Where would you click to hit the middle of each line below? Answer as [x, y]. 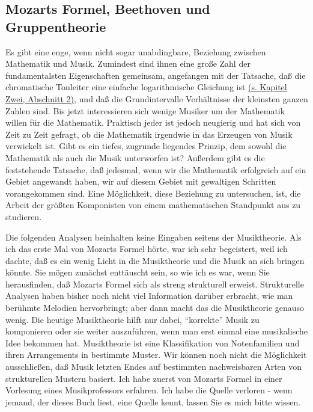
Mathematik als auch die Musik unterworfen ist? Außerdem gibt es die [135, 157]
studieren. [24, 216]
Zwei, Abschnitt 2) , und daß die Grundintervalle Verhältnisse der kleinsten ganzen [157, 98]
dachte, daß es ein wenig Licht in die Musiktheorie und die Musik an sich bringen [155, 260]
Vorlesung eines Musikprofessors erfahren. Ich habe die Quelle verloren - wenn [149, 390]
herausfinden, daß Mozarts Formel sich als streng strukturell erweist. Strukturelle [155, 284]
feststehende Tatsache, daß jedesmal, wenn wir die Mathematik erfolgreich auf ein [156, 169]
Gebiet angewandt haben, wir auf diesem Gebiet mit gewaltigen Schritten [141, 181]
